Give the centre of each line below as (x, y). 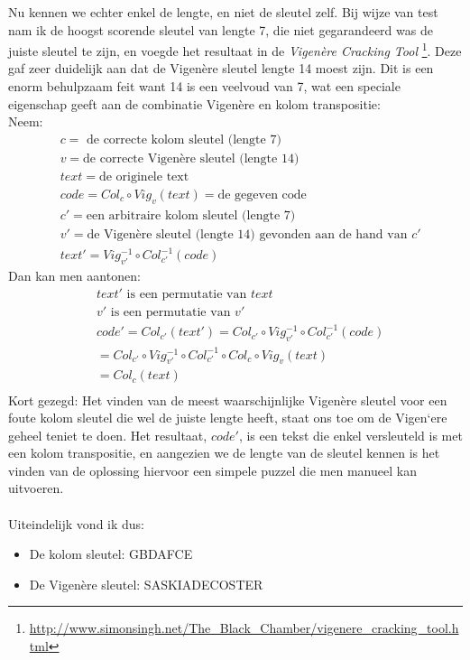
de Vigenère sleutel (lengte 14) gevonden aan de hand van (247, 234)
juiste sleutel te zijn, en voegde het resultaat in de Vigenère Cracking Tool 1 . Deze (235, 49)
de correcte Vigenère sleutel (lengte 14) (191, 158)
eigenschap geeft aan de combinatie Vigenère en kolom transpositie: (194, 103)
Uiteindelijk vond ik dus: (77, 523)
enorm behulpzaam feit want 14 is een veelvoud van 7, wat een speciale (204, 86)
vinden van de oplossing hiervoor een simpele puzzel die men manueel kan (212, 470)
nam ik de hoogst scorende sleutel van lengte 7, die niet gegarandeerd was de (221, 29)
